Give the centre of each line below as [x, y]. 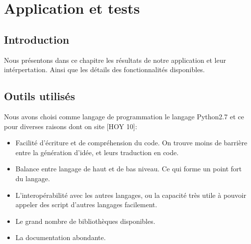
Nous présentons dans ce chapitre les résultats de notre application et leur [115, 60]
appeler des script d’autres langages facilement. [86, 204]
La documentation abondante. [61, 237]
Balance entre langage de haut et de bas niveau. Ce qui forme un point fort [129, 169]
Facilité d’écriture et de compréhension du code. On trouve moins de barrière [131, 143]
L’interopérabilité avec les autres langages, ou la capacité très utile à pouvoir [131, 195]
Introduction [37, 39]
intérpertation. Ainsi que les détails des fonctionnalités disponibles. [104, 69]
